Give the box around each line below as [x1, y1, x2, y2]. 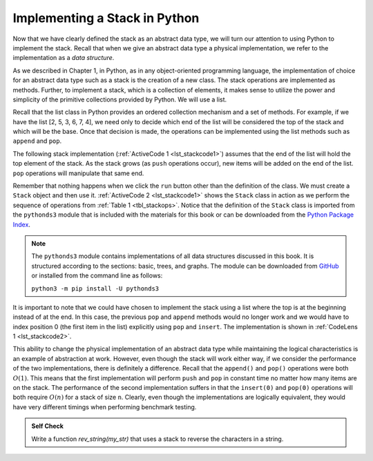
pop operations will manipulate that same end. [12, 169, 144, 177]
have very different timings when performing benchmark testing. [12, 402, 197, 411]
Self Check [31, 422, 64, 431]
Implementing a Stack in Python [12, 10, 200, 26]
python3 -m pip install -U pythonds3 [31, 284, 160, 293]
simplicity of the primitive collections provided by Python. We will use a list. [12, 95, 227, 104]
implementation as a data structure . [12, 54, 115, 62]
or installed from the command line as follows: [31, 271, 163, 279]
